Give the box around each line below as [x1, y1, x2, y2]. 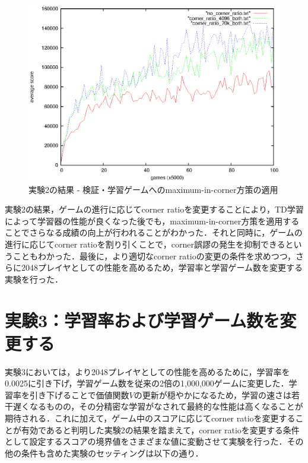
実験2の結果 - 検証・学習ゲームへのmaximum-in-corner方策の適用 [28, 183, 278, 195]
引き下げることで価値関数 [29, 388, 129, 401]
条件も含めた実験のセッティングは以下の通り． [21, 446, 204, 459]
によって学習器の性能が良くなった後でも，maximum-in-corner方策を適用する [5, 214, 300, 227]
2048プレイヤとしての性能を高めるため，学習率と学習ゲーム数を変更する [21, 261, 303, 274]
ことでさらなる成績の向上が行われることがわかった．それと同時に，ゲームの [5, 226, 303, 239]
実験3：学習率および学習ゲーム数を [5, 307, 280, 332]
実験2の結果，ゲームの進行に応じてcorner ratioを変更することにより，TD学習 [5, 203, 304, 215]
